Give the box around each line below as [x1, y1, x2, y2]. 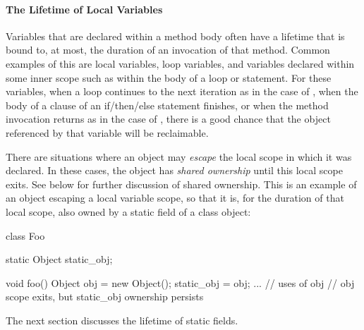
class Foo [6, 228, 45, 243]
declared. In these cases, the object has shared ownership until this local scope [6, 163, 343, 178]
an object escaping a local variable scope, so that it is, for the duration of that [6, 190, 344, 205]
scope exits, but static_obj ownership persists [6, 289, 204, 304]
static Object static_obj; [6, 252, 113, 267]
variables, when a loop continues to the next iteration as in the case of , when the [6, 84, 358, 99]
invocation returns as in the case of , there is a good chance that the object [6, 111, 331, 126]
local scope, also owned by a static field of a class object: [6, 204, 251, 219]
